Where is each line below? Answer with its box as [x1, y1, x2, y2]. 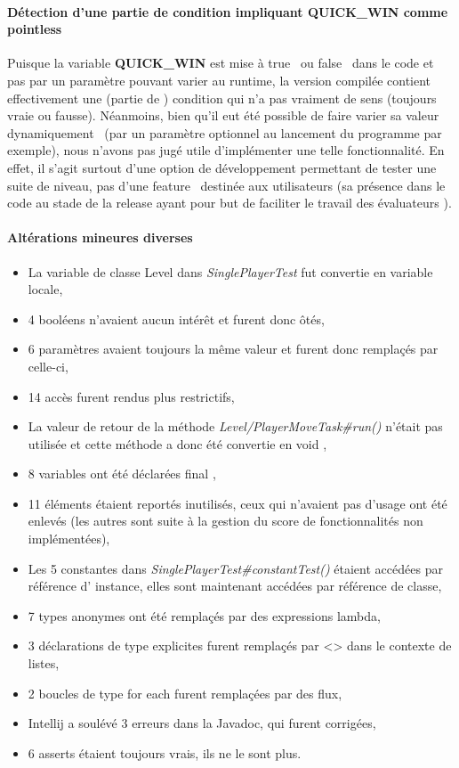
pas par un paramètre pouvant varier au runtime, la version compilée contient [7, 70, 431, 89]
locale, [28, 280, 63, 298]
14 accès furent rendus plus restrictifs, [28, 387, 235, 405]
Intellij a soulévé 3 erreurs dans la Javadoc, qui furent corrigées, [28, 714, 376, 732]
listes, [28, 654, 60, 673]
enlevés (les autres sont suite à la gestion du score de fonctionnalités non [28, 511, 423, 530]
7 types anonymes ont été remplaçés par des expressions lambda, [28, 606, 381, 625]
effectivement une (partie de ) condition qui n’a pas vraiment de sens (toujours [7, 88, 437, 107]
